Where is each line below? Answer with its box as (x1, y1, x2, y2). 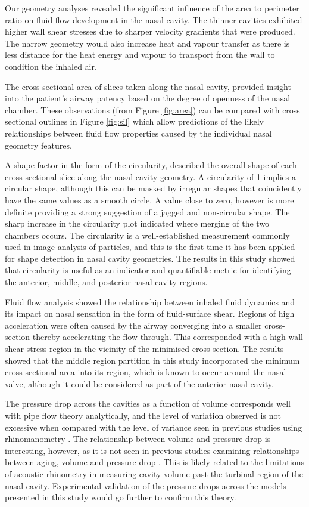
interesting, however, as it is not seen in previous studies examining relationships (5, 444, 299, 456)
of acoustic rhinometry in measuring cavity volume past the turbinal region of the (5, 467, 303, 480)
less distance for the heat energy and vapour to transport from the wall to (5, 48, 275, 61)
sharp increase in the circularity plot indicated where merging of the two (5, 217, 270, 230)
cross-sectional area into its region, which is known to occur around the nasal (5, 366, 286, 378)
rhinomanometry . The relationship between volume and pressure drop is (5, 432, 271, 445)
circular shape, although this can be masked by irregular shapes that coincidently (5, 182, 302, 194)
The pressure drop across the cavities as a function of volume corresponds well (5, 397, 291, 410)
